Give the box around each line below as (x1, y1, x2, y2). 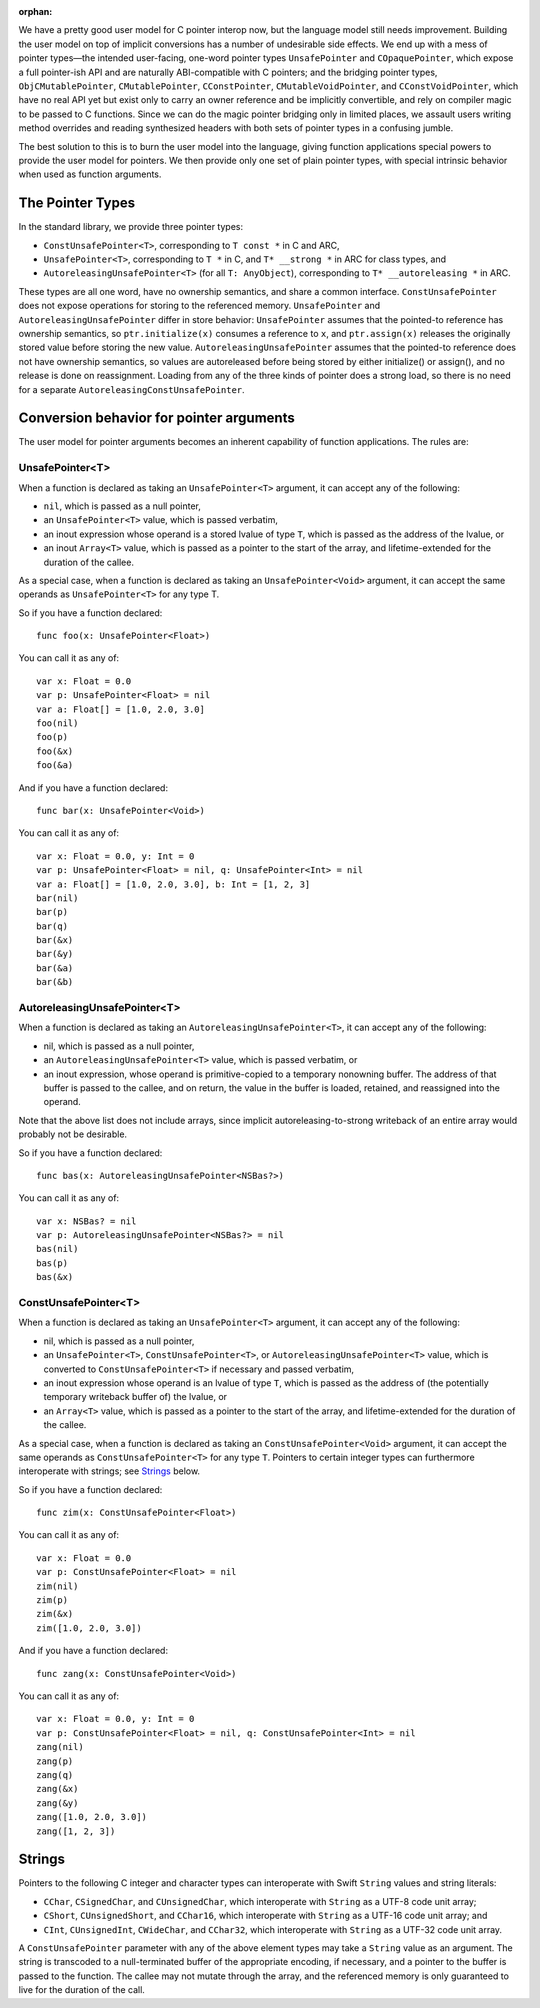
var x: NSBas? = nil (36, 1215, 137, 1227)
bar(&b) (36, 976, 74, 988)
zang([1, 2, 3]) (36, 1825, 116, 1837)
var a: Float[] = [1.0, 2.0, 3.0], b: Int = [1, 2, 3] (36, 878, 311, 890)
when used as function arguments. (18, 168, 162, 180)
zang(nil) (36, 1741, 84, 1753)
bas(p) (36, 1257, 69, 1269)
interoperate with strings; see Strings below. (18, 1465, 200, 1477)
